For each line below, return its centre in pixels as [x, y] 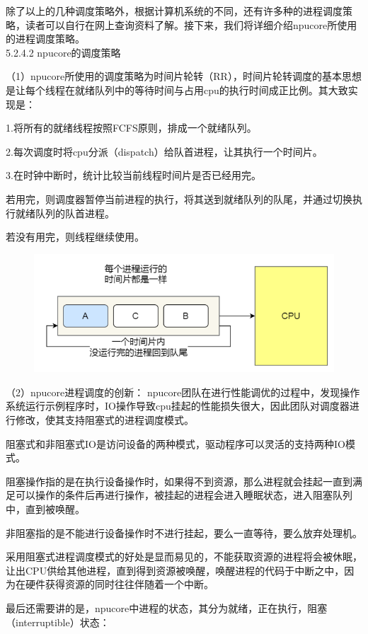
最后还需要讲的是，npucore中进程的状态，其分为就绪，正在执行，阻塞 [167, 607]
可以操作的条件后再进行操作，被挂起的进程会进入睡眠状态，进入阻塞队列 [184, 495]
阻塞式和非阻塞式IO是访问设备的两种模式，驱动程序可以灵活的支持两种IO [176, 443]
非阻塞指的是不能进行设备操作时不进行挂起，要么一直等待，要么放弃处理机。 [184, 532]
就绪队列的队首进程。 [65, 213]
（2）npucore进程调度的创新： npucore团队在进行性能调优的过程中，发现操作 [183, 392]
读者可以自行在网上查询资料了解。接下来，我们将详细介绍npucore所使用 [191, 24]
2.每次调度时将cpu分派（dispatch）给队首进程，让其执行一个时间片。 [164, 151]
